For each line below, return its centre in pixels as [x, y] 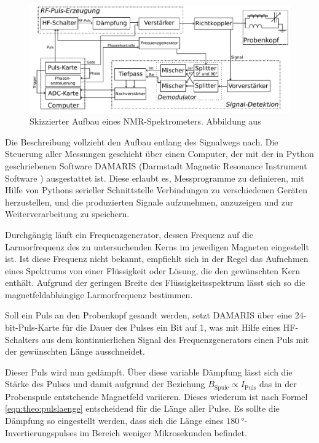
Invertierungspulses [41, 432]
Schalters [22, 339]
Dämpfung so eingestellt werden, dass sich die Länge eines [114, 421]
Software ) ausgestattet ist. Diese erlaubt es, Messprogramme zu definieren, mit [155, 178]
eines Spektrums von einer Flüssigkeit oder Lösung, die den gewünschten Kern [153, 270]
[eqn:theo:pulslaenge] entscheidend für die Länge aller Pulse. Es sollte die [142, 408]
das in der [278, 384]
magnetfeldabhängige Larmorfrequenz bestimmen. [99, 294]
